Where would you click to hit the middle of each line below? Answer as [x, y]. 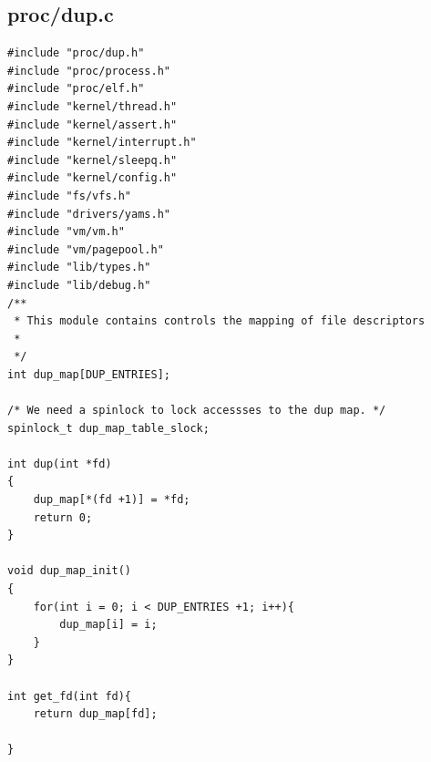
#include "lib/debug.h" [79, 285]
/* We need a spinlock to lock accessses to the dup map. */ [197, 411]
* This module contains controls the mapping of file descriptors [220, 321]
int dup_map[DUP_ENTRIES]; [89, 374]
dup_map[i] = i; [108, 625]
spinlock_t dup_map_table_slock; [108, 428]
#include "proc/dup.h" [76, 53]
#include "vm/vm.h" [66, 232]
